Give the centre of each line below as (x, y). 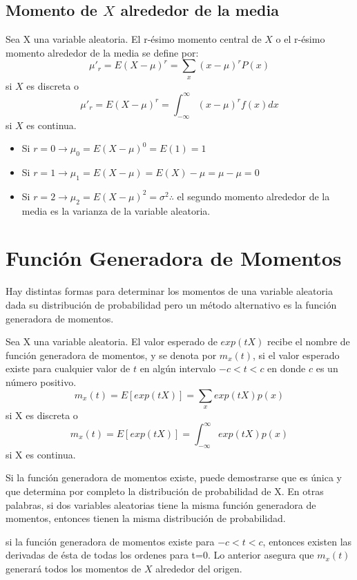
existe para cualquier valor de (68, 368)
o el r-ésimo (300, 39)
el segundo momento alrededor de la (253, 196)
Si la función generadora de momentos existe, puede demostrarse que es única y (174, 477)
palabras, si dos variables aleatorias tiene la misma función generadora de (161, 504)
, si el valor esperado (296, 355)
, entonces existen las (307, 541)
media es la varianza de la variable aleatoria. (116, 210)
